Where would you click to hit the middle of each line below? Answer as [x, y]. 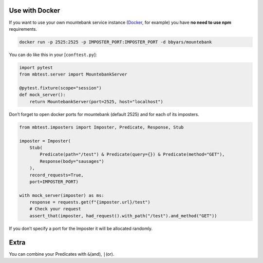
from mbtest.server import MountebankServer [73, 75]
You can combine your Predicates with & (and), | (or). [62, 254]
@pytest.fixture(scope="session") [60, 88]
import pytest [36, 67]
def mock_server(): [42, 95]
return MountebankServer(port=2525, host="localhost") [96, 102]
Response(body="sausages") [72, 161]
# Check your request [55, 209]
